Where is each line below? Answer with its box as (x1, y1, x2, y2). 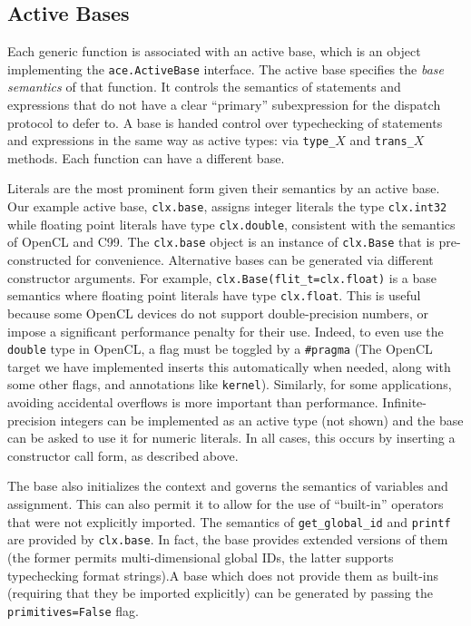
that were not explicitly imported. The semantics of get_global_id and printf (7, 512, 451, 531)
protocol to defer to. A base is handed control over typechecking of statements (7, 112, 443, 132)
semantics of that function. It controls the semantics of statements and (7, 77, 401, 96)
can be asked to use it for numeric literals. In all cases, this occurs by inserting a (7, 428, 456, 447)
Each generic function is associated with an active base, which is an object (7, 42, 421, 61)
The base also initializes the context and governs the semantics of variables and (7, 476, 448, 495)
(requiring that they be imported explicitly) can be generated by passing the (7, 583, 433, 602)
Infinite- (382, 393, 427, 412)
